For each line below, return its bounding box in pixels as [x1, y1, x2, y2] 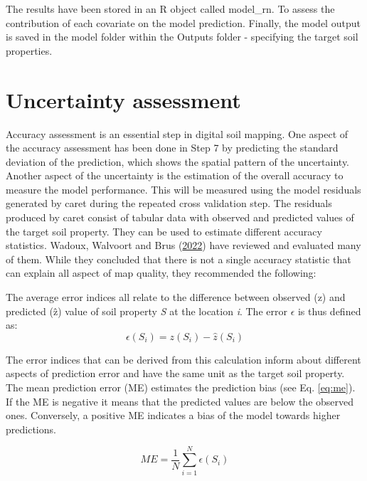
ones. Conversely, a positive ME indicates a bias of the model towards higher [6, 408, 341, 423]
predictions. [6, 421, 56, 436]
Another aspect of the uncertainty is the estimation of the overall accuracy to [6, 168, 344, 183]
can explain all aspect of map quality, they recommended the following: [6, 265, 317, 280]
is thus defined [297, 303, 361, 318]
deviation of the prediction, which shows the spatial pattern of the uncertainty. [6, 154, 349, 169]
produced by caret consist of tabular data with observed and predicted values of [6, 210, 354, 225]
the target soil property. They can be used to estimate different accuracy [6, 223, 322, 238]
